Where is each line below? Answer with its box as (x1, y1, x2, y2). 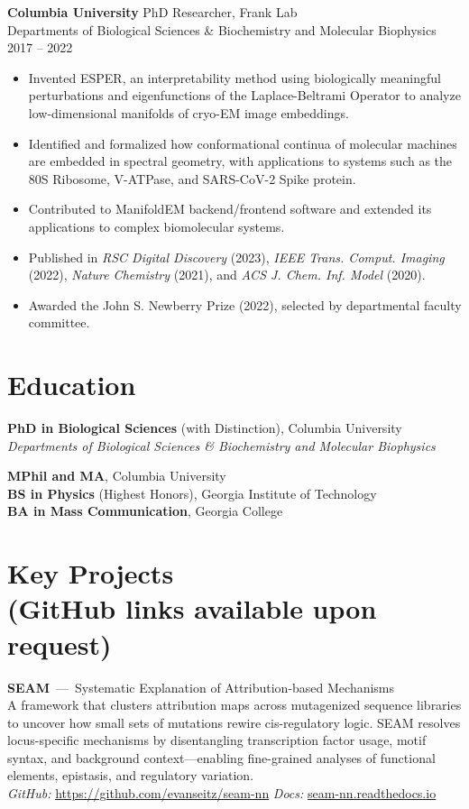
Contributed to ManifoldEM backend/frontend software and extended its (28, 199, 432, 218)
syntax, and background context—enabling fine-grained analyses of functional (7, 748, 436, 767)
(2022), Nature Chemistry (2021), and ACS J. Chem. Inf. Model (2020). (28, 265, 426, 284)
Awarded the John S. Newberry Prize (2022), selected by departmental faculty (28, 295, 462, 314)
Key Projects (7, 555, 174, 592)
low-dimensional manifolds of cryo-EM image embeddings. (28, 103, 349, 122)
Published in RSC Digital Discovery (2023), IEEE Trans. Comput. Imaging (28, 247, 445, 266)
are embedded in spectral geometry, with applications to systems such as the (28, 152, 453, 170)
